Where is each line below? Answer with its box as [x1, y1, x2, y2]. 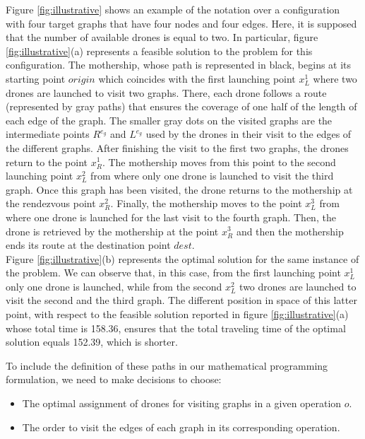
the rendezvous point [6, 196, 96, 211]
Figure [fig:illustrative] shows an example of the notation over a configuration [6, 2, 340, 16]
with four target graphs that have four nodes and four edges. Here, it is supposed [6, 16, 357, 30]
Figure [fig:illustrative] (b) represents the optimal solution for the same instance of [6, 251, 359, 266]
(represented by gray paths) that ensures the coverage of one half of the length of [6, 99, 357, 114]
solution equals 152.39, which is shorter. [6, 334, 178, 349]
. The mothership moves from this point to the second [102, 154, 336, 169]
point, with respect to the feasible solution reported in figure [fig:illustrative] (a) [6, 307, 349, 322]
